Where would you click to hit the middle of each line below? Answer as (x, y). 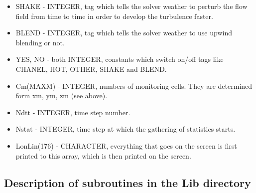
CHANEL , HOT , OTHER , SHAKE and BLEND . (91, 69)
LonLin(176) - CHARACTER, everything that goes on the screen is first (126, 145)
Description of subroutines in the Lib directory (128, 182)
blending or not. (40, 42)
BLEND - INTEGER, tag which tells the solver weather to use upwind (124, 33)
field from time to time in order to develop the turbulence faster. (114, 16)
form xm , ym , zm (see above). (62, 96)
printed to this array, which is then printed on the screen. (103, 155)
